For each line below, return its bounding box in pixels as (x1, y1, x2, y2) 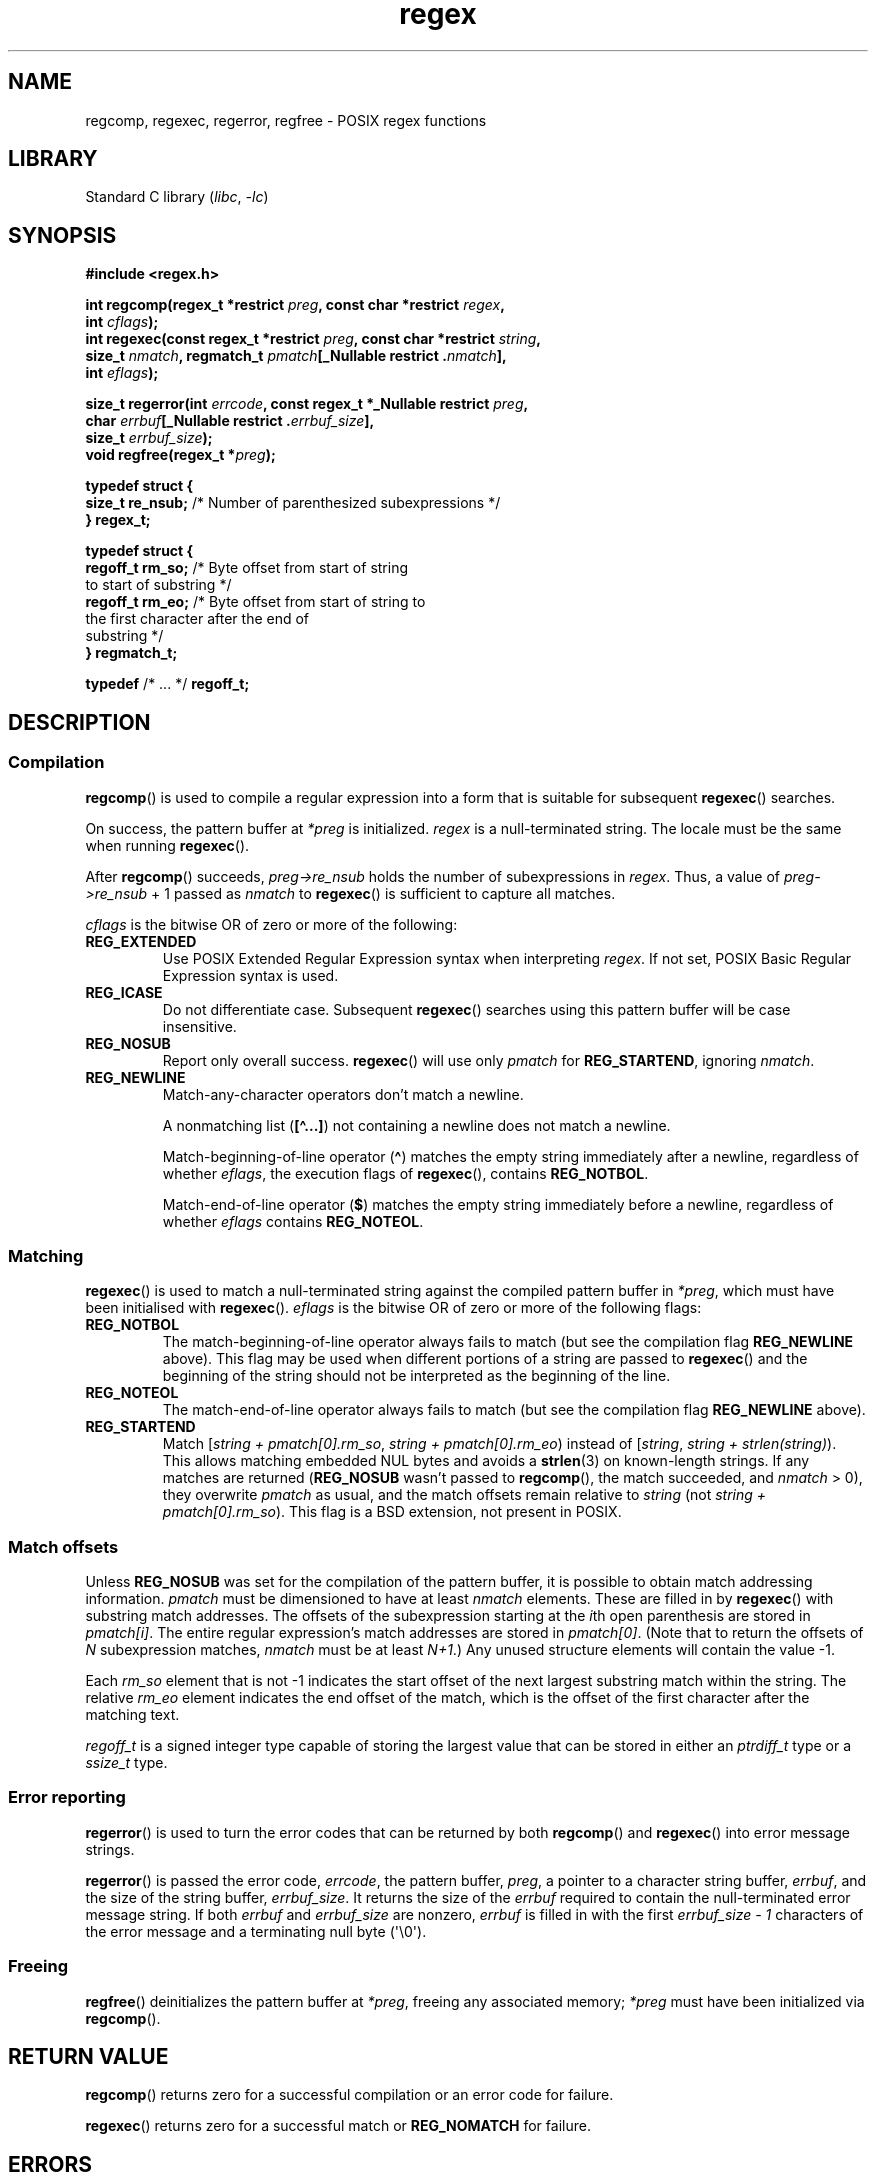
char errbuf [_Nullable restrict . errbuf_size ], (85, 412, 375, 430)
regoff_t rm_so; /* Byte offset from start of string (85, 559, 409, 577)
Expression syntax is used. (162, 966, 339, 984)
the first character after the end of (85, 610, 310, 628)
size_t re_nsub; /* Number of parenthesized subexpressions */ (85, 494, 501, 512)
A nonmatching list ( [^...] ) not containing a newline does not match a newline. (162, 1116, 671, 1134)
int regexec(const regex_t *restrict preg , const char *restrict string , (85, 330, 542, 348)
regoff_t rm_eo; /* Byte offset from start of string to (85, 593, 426, 611)
